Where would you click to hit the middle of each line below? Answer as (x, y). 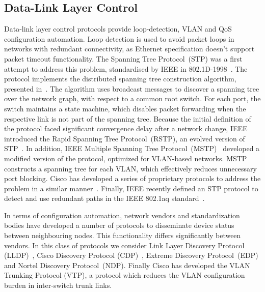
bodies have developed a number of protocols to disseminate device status (119, 225)
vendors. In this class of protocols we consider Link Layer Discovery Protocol (124, 245)
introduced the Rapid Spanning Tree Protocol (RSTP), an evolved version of (125, 138)
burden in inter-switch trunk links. (58, 285)
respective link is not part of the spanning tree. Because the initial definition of (128, 118)
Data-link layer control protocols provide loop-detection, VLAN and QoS (118, 29)
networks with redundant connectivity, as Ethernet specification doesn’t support (129, 49)
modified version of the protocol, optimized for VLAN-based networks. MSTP (126, 158)
